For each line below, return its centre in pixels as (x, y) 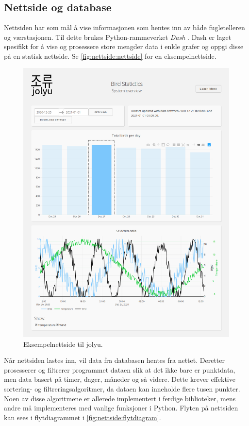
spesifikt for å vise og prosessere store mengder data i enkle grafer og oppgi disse (124, 46)
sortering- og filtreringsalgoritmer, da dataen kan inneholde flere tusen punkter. (122, 389)
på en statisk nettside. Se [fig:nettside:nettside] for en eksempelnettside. (110, 56)
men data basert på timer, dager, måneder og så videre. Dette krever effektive (120, 379)
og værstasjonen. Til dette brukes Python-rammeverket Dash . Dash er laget (118, 37)
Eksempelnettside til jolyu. (63, 344)
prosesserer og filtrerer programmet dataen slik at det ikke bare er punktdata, (120, 369)
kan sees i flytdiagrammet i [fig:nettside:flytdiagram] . (83, 417)
